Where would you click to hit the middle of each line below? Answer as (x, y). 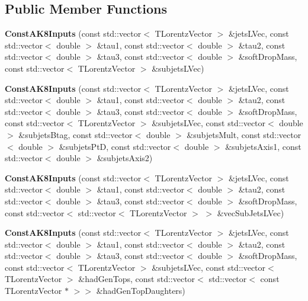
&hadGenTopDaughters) (141, 291)
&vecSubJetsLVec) (251, 212)
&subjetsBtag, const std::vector (76, 134)
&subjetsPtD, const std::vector (115, 146)
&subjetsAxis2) (125, 158)
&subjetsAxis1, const (263, 146)
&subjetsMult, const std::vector (244, 134)
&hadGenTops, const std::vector (137, 279)
